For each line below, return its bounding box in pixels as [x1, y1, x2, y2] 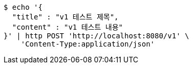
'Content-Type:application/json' [20, 40, 155, 48]
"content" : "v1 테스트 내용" [12, 23, 123, 31]
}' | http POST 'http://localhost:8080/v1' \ [4, 32, 189, 40]
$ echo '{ [4, 3, 42, 11]
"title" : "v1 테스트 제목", [12, 13, 119, 21]
